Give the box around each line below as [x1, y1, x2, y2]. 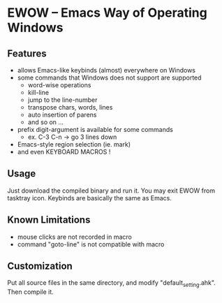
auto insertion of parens [27, 110, 97, 119]
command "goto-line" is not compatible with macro [17, 239, 165, 249]
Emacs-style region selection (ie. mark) [17, 140, 131, 148]
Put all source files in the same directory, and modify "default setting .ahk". [7, 279, 216, 289]
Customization [7, 260, 73, 272]
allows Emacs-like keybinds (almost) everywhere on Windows [17, 66, 195, 74]
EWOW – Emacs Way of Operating [7, 5, 207, 21]
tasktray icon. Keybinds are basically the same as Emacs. [7, 193, 172, 202]
